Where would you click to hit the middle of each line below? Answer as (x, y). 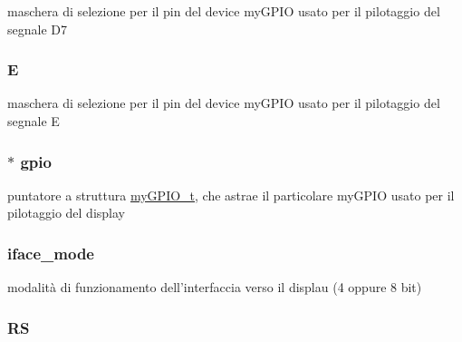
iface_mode (51, 253)
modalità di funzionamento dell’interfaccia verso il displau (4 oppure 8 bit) (215, 287)
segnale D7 (37, 29)
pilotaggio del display (66, 213)
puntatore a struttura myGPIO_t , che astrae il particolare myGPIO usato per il (231, 195)
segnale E (34, 121)
